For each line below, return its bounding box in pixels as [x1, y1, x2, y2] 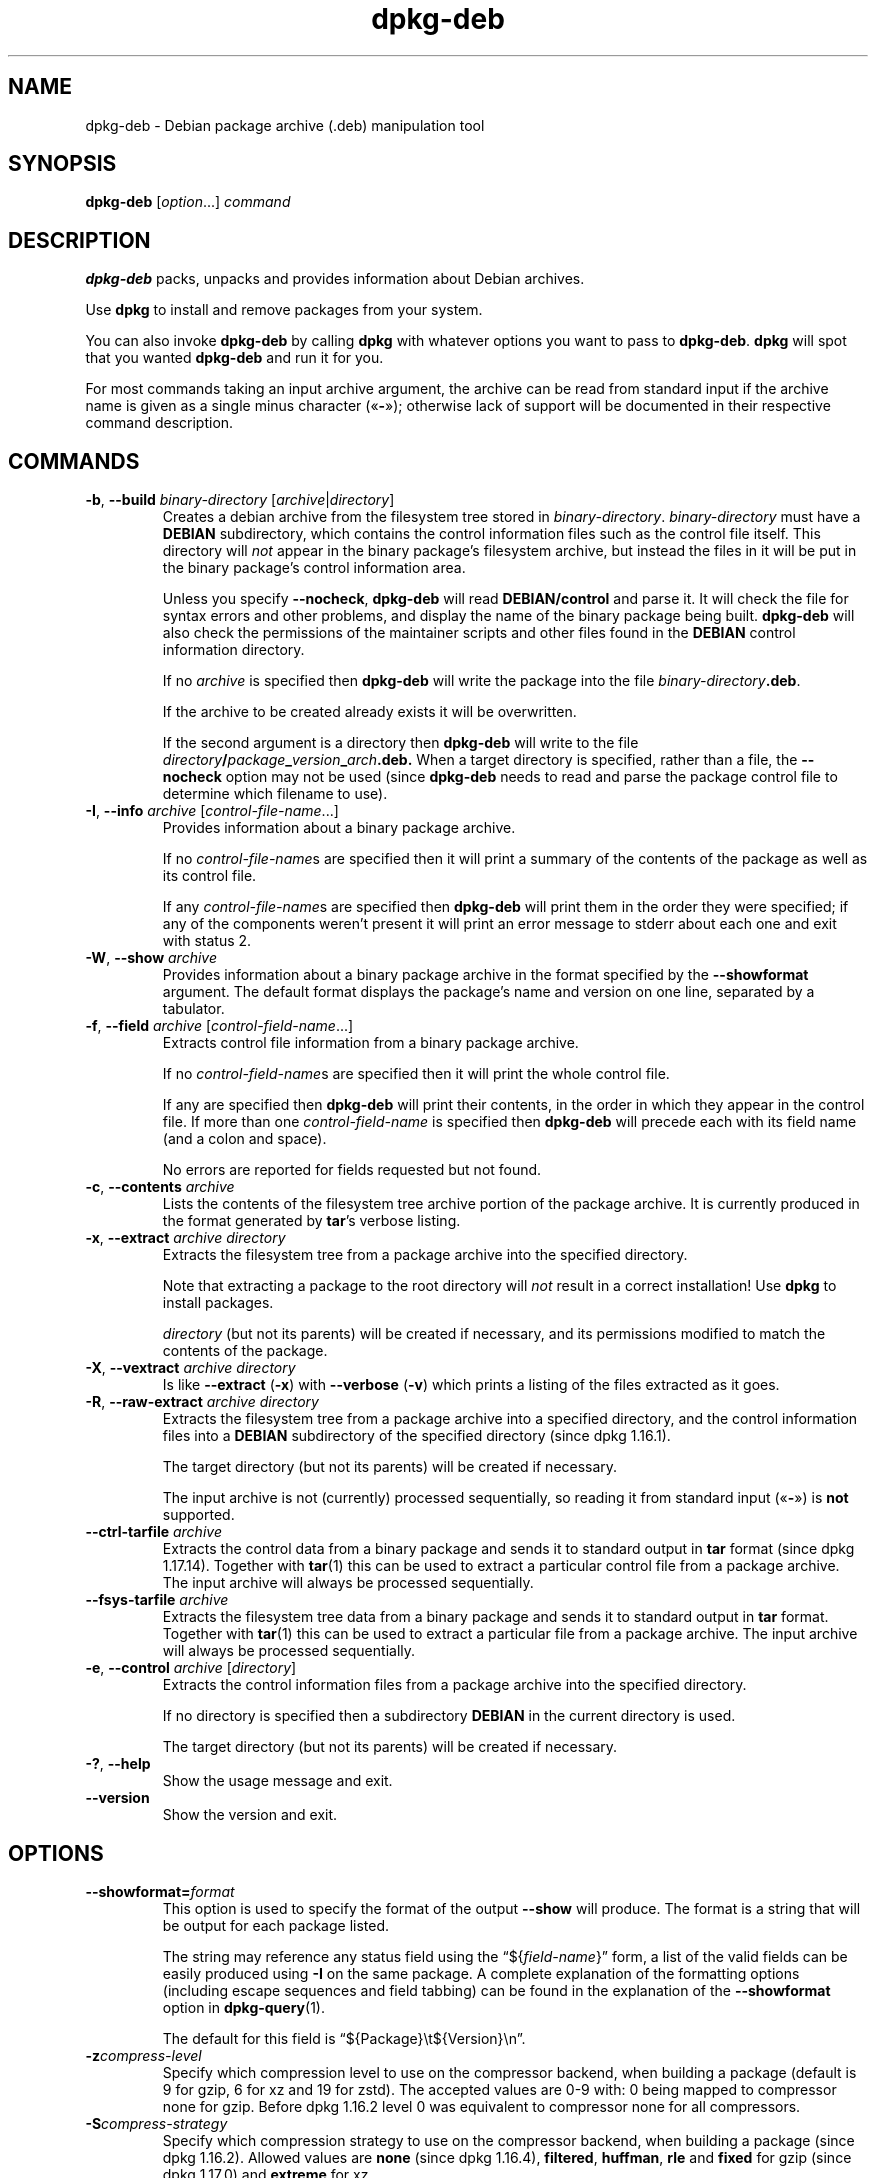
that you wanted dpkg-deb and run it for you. [85, 349, 384, 367]
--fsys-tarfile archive [85, 1591, 229, 1609]
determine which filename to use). [162, 785, 388, 803]
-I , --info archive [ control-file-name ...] [85, 802, 339, 820]
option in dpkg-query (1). [162, 1998, 325, 2016]
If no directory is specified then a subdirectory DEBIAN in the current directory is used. [162, 1707, 736, 1725]
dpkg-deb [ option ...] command [85, 193, 291, 211]
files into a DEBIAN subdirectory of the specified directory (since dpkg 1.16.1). [162, 1427, 671, 1445]
